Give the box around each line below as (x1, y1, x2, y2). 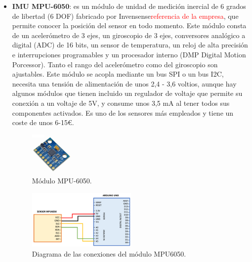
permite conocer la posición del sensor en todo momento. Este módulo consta (12, 20, 247, 31)
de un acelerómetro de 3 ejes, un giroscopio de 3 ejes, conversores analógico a (12, 30, 246, 40)
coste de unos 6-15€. (12, 117, 74, 128)
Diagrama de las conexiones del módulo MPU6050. (32, 248, 186, 259)
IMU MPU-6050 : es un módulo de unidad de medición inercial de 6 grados (12, 1, 246, 11)
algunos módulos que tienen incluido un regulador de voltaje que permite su (12, 88, 243, 98)
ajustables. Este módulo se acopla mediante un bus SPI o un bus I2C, (12, 69, 224, 79)
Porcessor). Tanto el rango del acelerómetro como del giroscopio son (12, 59, 218, 69)
